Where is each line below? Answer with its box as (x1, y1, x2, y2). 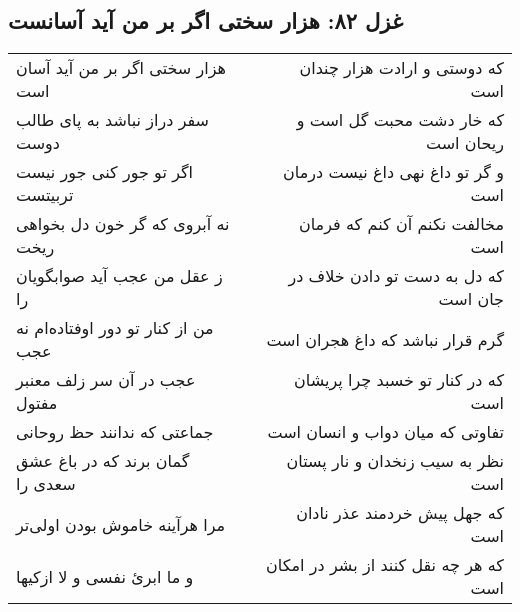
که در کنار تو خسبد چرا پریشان (294, 368, 504, 392)
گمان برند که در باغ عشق (16, 449, 190, 473)
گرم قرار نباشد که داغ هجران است (266, 327, 504, 351)
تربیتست (16, 183, 74, 207)
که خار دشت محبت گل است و (296, 108, 504, 132)
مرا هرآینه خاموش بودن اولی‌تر (16, 512, 226, 536)
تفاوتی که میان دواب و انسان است (267, 420, 504, 444)
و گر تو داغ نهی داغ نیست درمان (283, 160, 504, 184)
